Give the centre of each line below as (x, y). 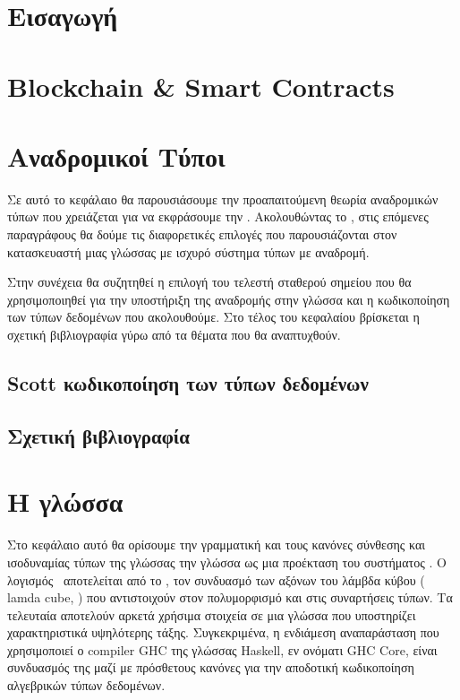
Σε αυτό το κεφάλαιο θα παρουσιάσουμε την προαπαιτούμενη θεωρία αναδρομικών (223, 199)
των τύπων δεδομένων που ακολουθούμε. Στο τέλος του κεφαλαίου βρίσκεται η (213, 317)
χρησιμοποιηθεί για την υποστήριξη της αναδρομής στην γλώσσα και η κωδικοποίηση (229, 299)
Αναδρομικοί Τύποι (116, 156)
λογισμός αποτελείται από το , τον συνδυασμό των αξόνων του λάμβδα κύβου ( (216, 579)
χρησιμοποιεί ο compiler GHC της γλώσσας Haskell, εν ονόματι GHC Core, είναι (222, 649)
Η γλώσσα (65, 501)
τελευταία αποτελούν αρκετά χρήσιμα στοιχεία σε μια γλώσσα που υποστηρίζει (212, 614)
